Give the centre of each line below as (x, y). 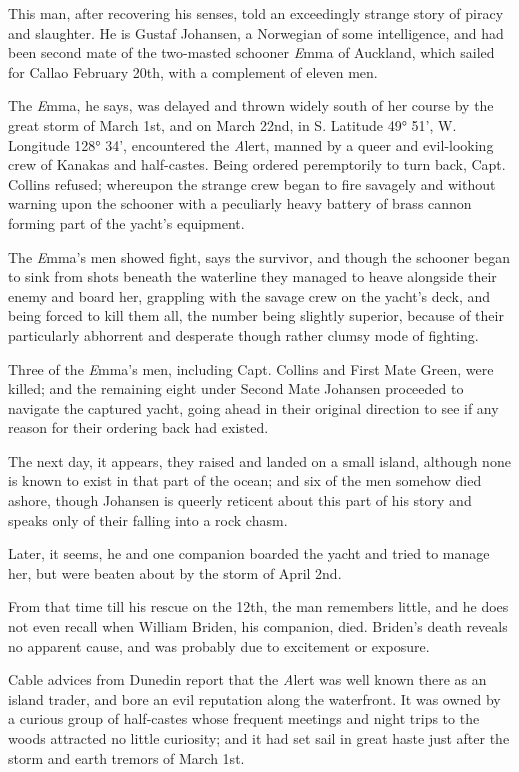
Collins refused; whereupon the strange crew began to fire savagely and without (252, 183)
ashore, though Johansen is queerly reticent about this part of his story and (240, 500)
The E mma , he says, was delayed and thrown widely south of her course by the (251, 105)
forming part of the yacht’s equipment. (126, 222)
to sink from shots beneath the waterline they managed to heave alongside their (252, 276)
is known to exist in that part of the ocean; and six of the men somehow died (245, 480)
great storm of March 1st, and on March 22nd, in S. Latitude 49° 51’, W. (232, 124)
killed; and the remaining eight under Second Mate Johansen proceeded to (236, 388)
